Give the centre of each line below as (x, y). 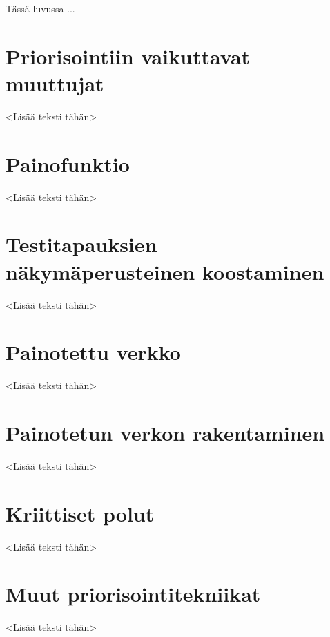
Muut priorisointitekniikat (133, 594)
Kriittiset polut (80, 513)
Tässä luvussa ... (40, 8)
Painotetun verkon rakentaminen (165, 433)
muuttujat (55, 83)
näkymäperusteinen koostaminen (165, 271)
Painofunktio (68, 163)
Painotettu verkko (93, 352)
